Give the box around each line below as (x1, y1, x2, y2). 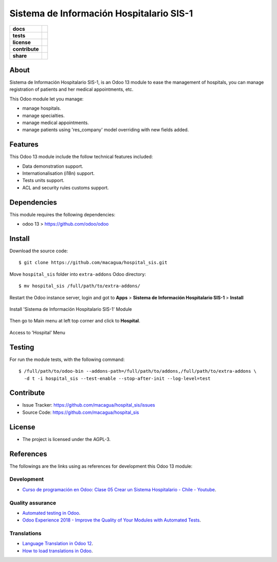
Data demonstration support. (22, 163, 84, 169)
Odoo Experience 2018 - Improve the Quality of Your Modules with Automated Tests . (22, 517, 201, 523)
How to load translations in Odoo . (22, 548, 93, 554)
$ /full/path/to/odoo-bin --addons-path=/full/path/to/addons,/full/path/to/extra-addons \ (18, 368, 256, 374)
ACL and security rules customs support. (22, 185, 109, 191)
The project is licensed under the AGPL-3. (22, 436, 111, 442)
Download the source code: (9, 248, 68, 254)
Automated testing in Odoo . (22, 510, 81, 516)
